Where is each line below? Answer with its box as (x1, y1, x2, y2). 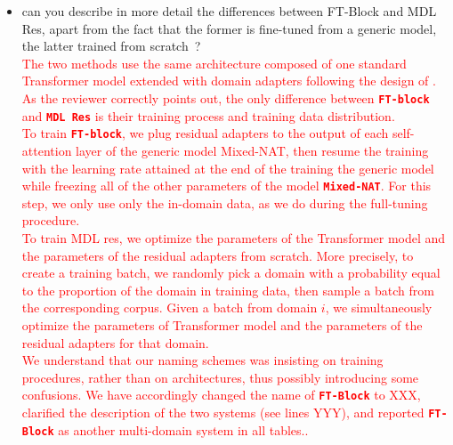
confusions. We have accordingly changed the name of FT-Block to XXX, (21, 385, 421, 404)
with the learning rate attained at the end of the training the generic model (21, 158, 434, 177)
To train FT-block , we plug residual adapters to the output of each (21, 124, 389, 142)
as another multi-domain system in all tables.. (58, 420, 309, 439)
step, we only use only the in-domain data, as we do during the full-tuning (21, 193, 428, 212)
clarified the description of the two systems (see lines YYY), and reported (21, 402, 425, 421)
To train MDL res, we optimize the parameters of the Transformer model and (21, 228, 446, 247)
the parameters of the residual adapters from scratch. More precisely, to (21, 246, 414, 264)
